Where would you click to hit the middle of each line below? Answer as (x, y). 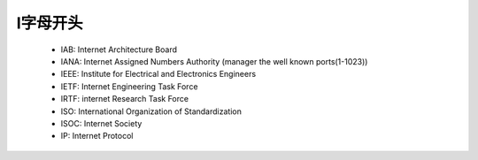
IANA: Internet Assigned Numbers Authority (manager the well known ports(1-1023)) (214, 61)
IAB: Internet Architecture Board (119, 50)
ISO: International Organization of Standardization (151, 111)
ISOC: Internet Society (101, 123)
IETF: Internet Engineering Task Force (129, 86)
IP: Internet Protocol (97, 136)
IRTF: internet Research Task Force (125, 99)
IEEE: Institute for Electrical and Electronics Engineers (158, 74)
